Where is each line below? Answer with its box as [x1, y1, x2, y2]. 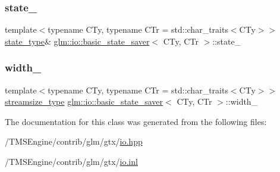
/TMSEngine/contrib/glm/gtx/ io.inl [5, 155, 138, 167]
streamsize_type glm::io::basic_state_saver [5, 95, 163, 108]
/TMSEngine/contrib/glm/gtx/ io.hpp [5, 135, 143, 148]
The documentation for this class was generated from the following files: [5, 115, 267, 127]
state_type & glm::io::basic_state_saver [5, 35, 150, 47]
